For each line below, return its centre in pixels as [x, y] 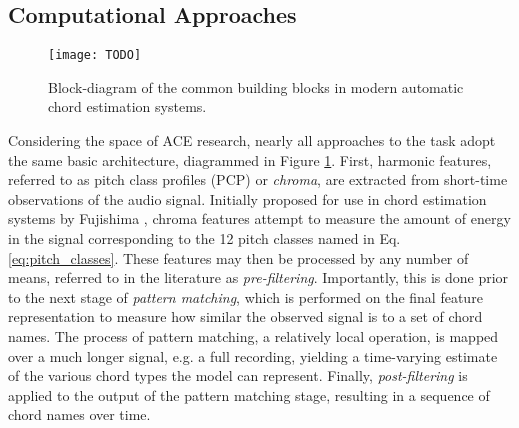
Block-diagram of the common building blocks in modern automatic [256, 86]
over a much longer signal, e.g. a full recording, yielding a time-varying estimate [253, 355]
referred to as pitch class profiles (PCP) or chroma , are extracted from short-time [258, 179]
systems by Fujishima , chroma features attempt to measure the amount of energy [259, 218]
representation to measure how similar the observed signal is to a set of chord [245, 316]
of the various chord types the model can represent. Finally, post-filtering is [238, 375]
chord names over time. [79, 414]
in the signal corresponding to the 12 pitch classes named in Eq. [204, 238]
